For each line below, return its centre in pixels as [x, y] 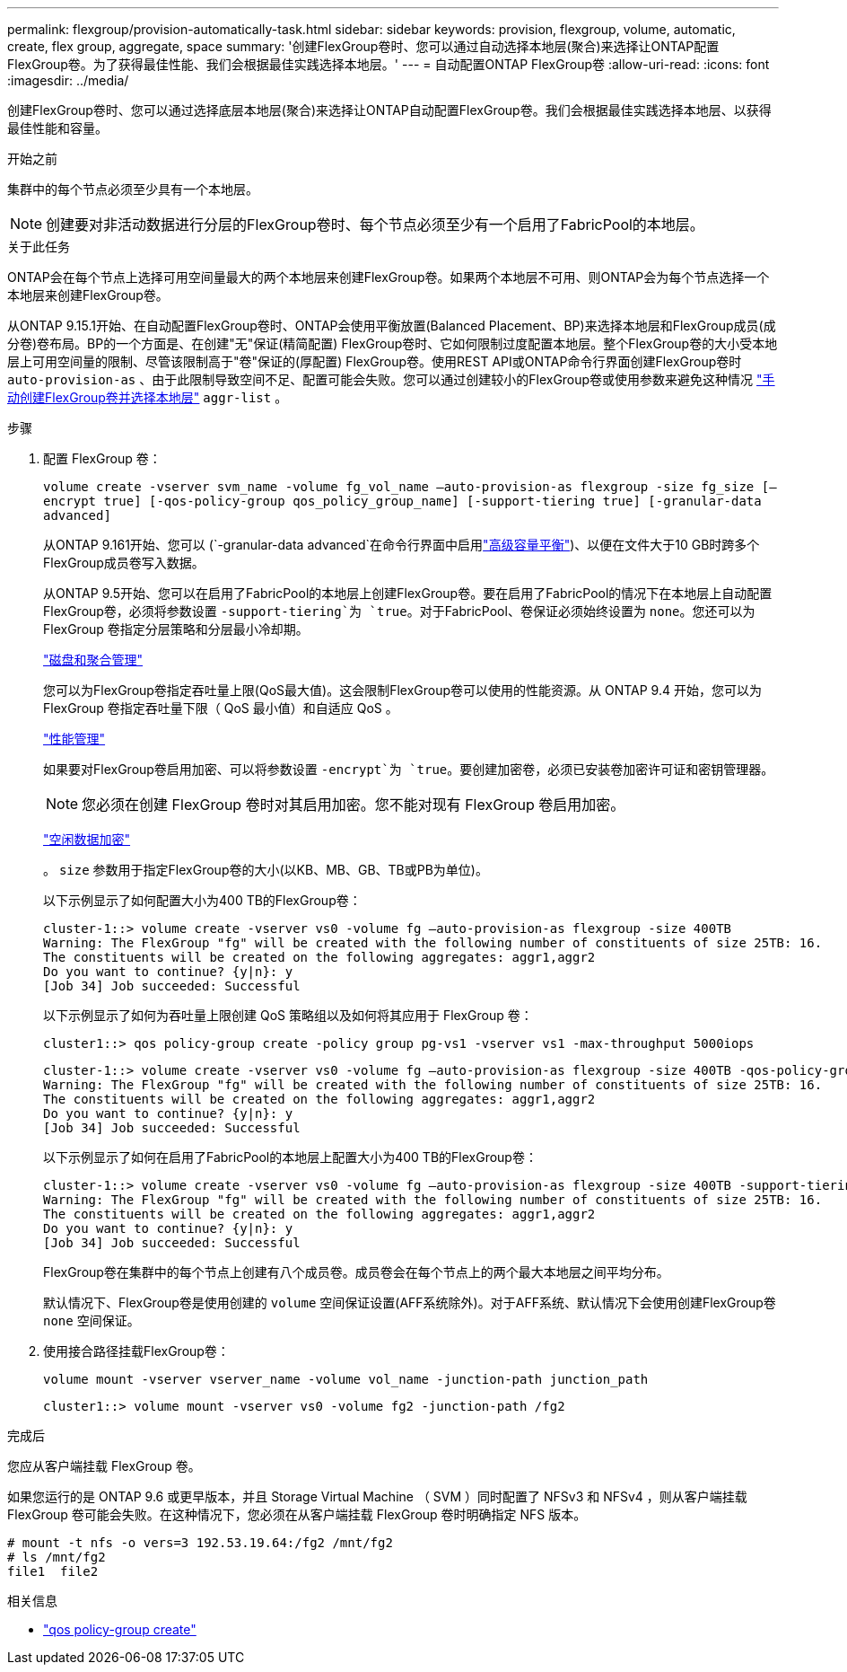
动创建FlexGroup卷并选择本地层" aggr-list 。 [148, 397]
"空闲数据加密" [87, 839]
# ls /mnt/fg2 [57, 1557]
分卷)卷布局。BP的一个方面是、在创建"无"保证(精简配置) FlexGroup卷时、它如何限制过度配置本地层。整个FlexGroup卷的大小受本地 [393, 343]
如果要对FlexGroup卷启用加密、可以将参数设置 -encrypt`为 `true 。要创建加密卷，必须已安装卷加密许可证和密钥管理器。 [409, 769]
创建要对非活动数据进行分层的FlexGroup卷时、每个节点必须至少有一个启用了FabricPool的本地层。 [375, 224]
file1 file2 [53, 1571]
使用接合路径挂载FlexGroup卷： [136, 1351]
